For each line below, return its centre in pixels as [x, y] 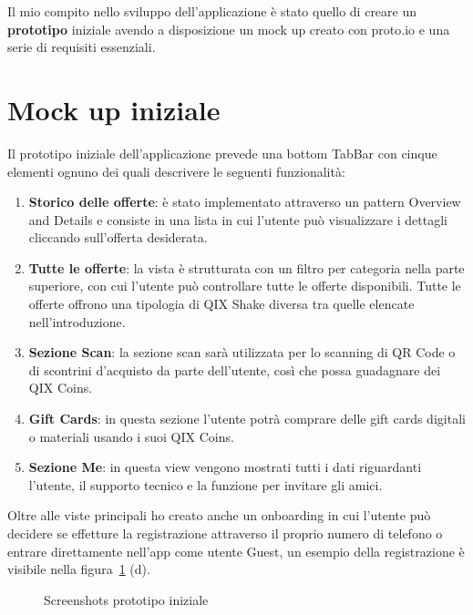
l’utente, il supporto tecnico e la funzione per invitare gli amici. [206, 484]
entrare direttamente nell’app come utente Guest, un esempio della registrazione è [236, 551]
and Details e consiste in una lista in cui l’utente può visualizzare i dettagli [238, 219]
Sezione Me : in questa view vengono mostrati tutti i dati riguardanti [225, 467]
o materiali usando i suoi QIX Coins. [131, 436]
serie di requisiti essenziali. [82, 47]
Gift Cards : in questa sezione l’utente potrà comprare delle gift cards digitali [247, 419]
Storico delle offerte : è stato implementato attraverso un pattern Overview [245, 202]
